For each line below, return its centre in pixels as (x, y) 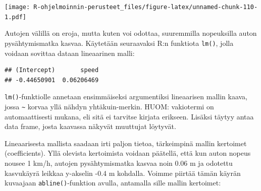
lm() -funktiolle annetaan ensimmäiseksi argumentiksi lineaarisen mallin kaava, (126, 97)
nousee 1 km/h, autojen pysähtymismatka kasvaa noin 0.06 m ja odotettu (119, 163)
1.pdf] (15, 17)
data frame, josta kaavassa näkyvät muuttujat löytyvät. (90, 126)
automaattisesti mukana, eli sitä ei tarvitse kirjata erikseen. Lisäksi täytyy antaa (129, 116)
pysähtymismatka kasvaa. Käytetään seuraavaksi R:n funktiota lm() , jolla (119, 43)
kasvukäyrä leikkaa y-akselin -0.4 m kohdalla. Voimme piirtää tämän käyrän (123, 173)
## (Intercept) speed (52, 70)
